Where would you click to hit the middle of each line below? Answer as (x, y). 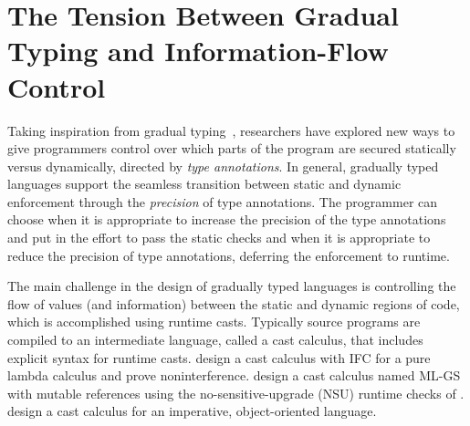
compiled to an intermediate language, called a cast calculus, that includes (215, 340)
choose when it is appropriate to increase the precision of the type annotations (227, 219)
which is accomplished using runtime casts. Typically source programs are (214, 322)
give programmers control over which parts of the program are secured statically (232, 148)
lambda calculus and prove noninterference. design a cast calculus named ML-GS (234, 375)
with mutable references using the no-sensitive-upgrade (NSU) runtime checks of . (236, 393)
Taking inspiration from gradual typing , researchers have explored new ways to (231, 130)
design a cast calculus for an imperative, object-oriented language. (192, 411)
